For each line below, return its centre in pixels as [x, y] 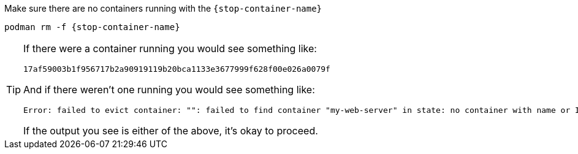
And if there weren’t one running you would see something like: [169, 90]
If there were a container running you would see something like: [170, 48]
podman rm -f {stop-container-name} [92, 27]
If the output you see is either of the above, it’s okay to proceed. [171, 131]
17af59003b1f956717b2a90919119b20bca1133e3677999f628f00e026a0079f [177, 69]
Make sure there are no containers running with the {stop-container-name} [163, 8]
